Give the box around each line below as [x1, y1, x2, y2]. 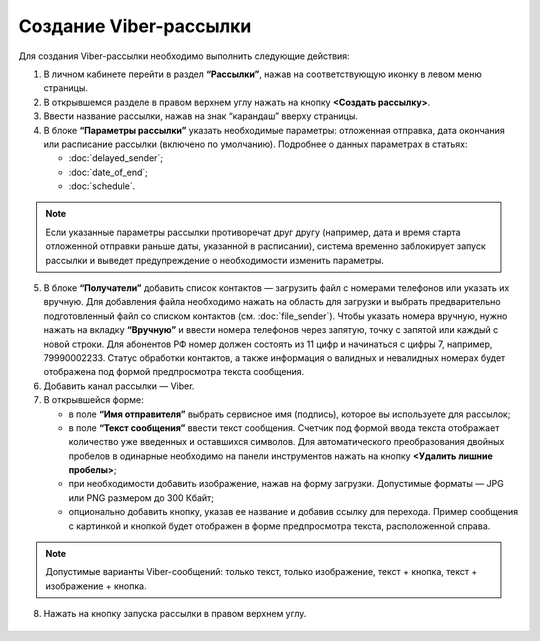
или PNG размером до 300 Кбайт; [68, 491, 215, 504]
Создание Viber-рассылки [18, 15, 252, 37]
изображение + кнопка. [45, 580, 147, 592]
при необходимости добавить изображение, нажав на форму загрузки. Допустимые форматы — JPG [68, 478, 504, 490]
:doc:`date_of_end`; [68, 166, 149, 178]
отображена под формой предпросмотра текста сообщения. [43, 366, 305, 378]
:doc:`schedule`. [68, 180, 136, 192]
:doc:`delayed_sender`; [68, 152, 164, 164]
